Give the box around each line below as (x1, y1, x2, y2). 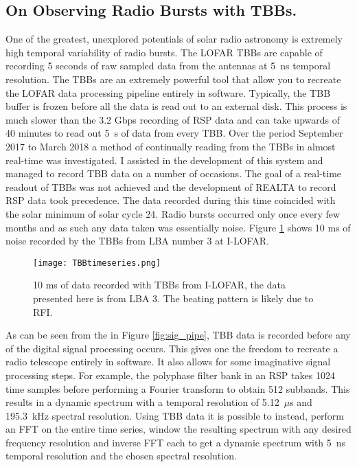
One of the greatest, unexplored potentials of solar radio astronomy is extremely (5, 32, 343, 46)
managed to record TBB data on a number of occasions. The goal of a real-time (5, 166, 342, 181)
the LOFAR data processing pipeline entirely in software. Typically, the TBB (5, 85, 331, 100)
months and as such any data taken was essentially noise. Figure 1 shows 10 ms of (5, 220, 351, 234)
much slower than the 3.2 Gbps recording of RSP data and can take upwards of (5, 112, 340, 126)
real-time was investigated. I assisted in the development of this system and (5, 152, 323, 167)
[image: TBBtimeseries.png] (33, 258, 161, 268)
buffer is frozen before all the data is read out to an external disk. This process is (5, 99, 347, 113)
